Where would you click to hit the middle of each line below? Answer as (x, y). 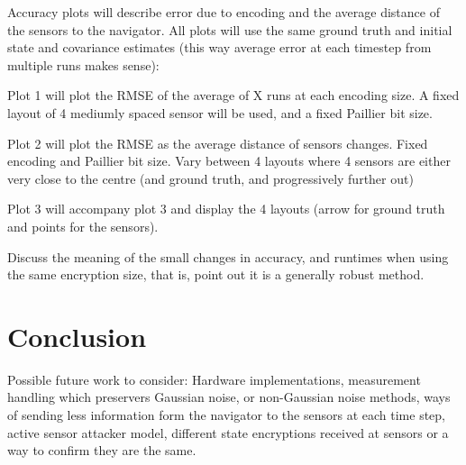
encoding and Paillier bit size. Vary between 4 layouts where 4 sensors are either (229, 161)
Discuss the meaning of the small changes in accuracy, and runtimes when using (228, 256)
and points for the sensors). (83, 226)
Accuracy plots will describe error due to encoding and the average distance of (224, 12)
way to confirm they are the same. (102, 450)
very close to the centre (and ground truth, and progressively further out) (210, 178)
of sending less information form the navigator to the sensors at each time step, (226, 415)
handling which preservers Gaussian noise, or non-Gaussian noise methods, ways (229, 397)
